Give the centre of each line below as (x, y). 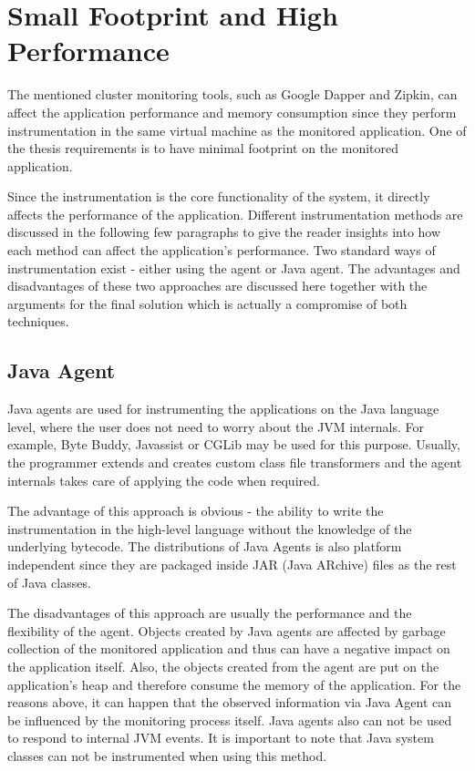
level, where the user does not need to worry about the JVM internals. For (216, 426)
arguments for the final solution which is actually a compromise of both (207, 303)
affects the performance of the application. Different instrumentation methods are (235, 214)
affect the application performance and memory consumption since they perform (232, 112)
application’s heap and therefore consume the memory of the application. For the (234, 684)
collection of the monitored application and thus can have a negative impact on (229, 648)
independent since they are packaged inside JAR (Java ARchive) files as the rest (232, 564)
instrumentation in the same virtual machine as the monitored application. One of (237, 130)
